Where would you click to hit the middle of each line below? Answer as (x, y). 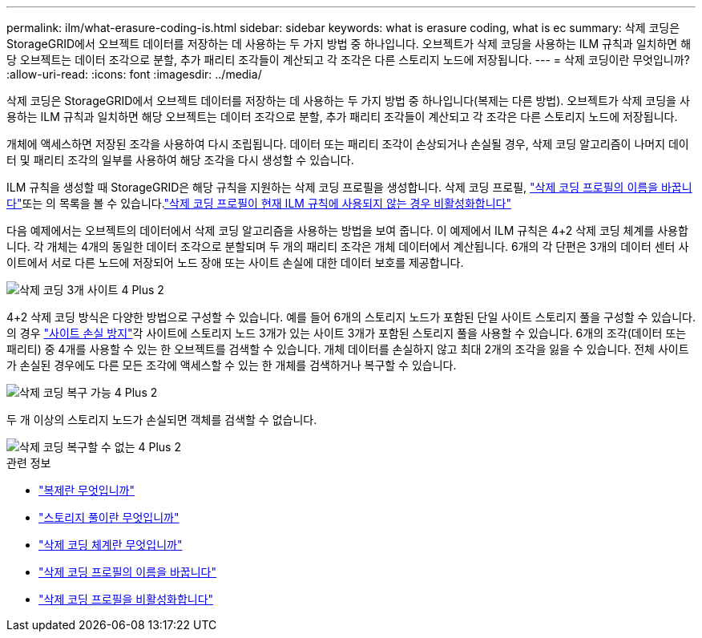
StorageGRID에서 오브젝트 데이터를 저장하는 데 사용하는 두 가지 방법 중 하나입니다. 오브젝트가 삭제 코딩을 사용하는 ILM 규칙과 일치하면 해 (349, 44)
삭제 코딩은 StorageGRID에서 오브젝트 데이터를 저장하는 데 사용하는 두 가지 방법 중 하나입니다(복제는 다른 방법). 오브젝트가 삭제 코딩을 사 (348, 101)
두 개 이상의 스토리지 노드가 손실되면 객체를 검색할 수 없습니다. (162, 420)
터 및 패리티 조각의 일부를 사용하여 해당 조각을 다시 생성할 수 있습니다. (180, 160)
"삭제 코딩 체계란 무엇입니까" (111, 545)
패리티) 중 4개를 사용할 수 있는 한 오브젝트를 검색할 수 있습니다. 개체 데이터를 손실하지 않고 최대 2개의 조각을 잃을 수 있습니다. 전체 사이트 (348, 349)
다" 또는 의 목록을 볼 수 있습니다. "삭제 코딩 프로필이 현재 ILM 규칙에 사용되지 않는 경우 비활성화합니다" (259, 203)
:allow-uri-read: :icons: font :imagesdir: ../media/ (134, 74)
